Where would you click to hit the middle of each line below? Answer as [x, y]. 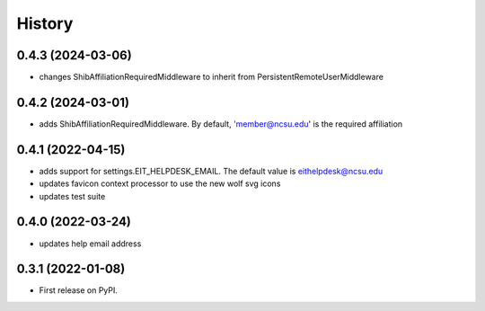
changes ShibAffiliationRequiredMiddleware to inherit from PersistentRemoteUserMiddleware [211, 77]
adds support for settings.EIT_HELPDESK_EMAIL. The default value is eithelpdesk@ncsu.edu [211, 171]
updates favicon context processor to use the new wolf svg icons [160, 183]
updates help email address [90, 244]
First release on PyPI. [79, 290]
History [45, 23]
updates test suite [72, 196]
